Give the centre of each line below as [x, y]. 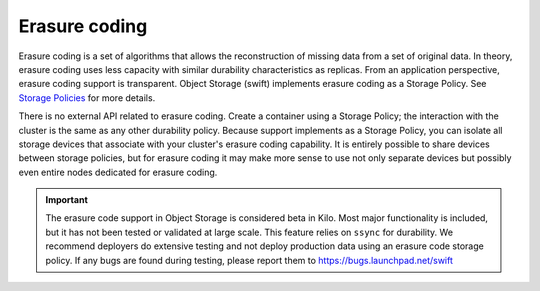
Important [67, 200]
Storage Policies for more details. [87, 97]
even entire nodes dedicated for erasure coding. [118, 172]
